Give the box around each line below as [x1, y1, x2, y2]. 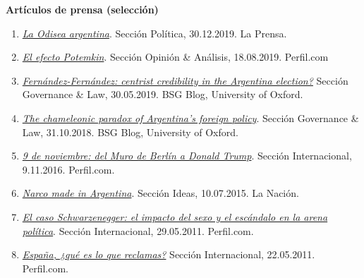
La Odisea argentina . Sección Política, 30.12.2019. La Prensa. [22, 25, 287, 40]
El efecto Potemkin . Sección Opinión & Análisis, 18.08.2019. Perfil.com [22, 49, 329, 64]
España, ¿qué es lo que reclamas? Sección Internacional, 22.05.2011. [22, 247, 315, 262]
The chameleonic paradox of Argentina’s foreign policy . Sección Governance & [22, 110, 359, 125]
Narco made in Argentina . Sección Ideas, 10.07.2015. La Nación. [22, 186, 299, 200]
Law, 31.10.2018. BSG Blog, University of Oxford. [22, 124, 238, 139]
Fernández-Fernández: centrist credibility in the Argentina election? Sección [22, 73, 348, 87]
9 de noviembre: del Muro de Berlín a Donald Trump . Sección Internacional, [22, 148, 352, 163]
